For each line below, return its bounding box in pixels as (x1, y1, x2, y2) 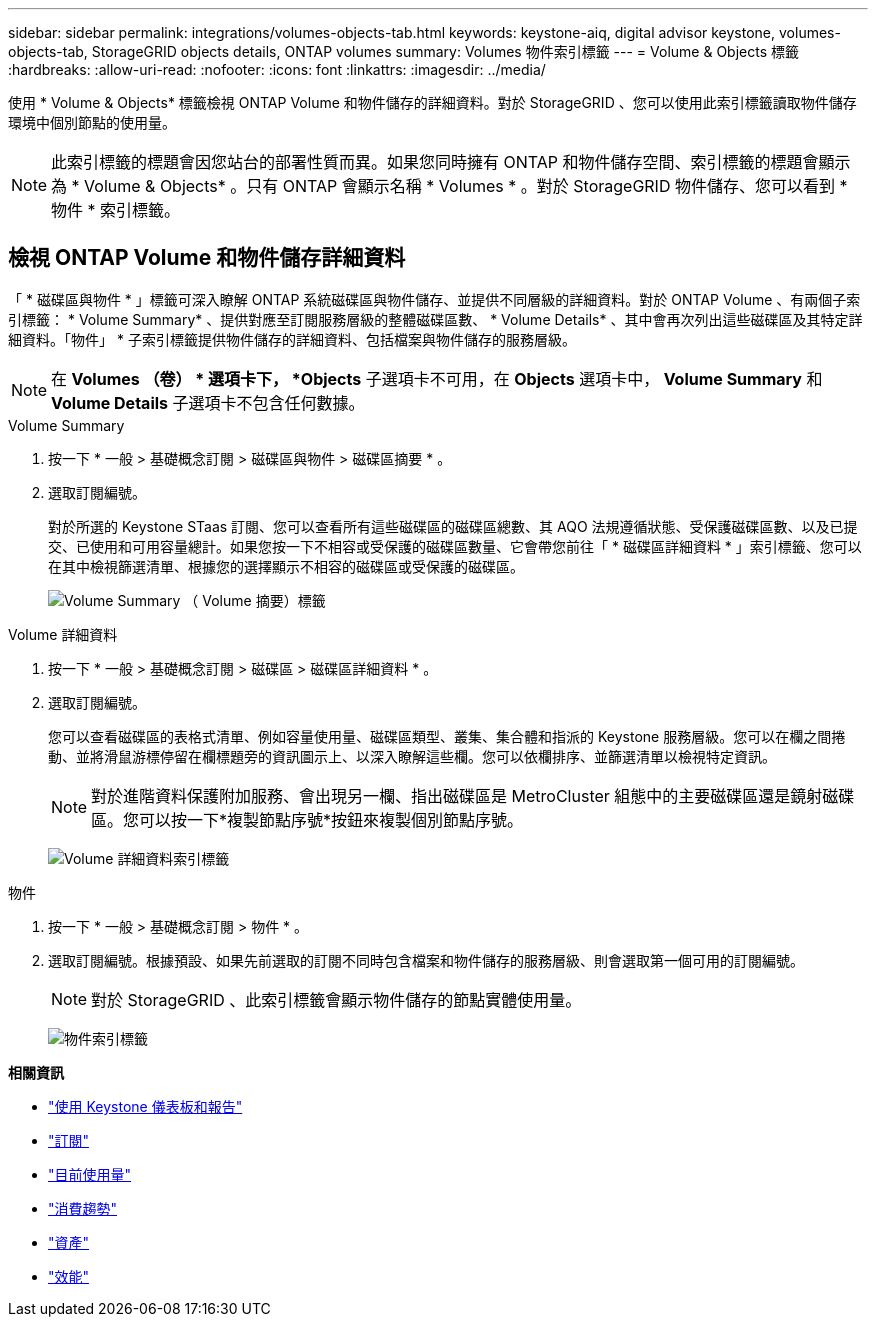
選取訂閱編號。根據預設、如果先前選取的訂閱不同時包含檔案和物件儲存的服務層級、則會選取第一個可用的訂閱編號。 (48, 951, 804, 969)
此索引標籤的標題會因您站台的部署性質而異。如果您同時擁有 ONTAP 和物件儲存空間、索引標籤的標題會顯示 (51, 152, 851, 172)
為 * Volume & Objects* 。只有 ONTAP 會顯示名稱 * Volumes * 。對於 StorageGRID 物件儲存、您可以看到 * (51, 176, 848, 196)
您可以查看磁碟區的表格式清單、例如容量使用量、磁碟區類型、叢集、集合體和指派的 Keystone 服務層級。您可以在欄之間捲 (48, 727, 846, 745)
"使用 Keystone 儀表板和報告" (48, 1097, 243, 1115)
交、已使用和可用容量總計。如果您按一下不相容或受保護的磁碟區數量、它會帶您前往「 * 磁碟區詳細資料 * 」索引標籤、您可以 (48, 537, 862, 555)
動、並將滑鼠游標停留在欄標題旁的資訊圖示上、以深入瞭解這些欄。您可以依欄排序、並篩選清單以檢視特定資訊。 (48, 747, 776, 765)
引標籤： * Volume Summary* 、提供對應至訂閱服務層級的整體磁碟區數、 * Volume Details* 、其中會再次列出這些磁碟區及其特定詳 (8, 310, 863, 328)
